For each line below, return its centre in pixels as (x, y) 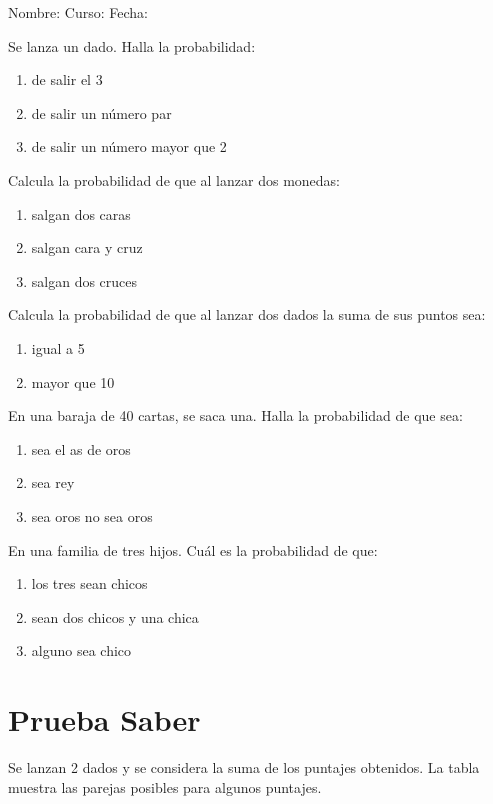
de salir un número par (101, 112)
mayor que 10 (73, 381)
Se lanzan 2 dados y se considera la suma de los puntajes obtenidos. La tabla (244, 767)
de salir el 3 (67, 79)
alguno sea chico (81, 650)
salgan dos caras (81, 213)
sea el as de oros (81, 448)
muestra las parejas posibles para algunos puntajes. (165, 786)
